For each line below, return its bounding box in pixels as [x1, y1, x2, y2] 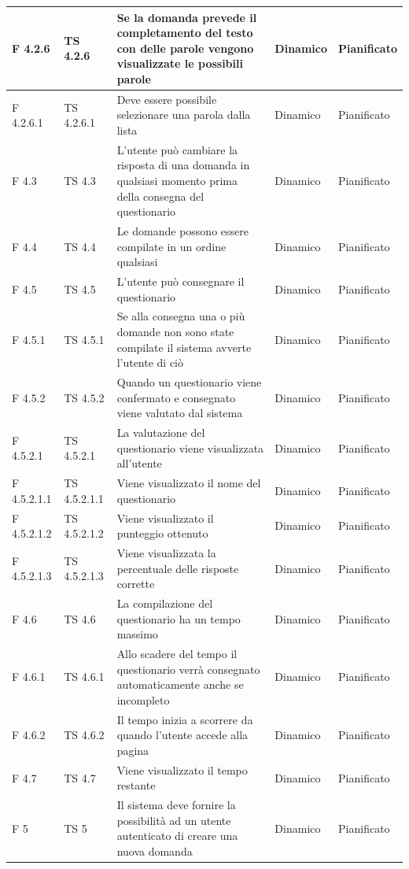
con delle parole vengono [116, 39, 254, 56]
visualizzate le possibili [116, 55, 243, 72]
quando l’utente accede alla [116, 727, 249, 743]
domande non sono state [116, 324, 234, 340]
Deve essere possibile [116, 91, 217, 107]
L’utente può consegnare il [116, 273, 245, 289]
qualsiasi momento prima [116, 172, 238, 188]
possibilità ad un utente [116, 812, 231, 828]
